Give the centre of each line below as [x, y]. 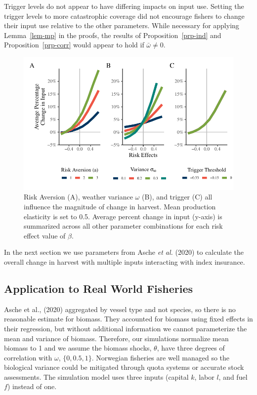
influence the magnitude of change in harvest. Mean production [120, 206]
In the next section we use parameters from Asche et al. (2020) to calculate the [124, 252]
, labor [204, 376]
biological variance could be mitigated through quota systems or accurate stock [124, 367]
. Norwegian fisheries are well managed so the [161, 357]
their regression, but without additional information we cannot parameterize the [126, 328]
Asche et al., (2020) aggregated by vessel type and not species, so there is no [120, 309]
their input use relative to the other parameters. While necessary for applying [122, 25]
